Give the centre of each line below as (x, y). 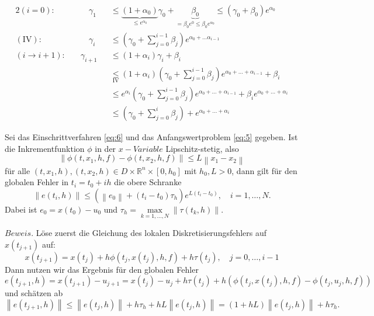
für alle (18, 170)
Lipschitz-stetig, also (202, 148)
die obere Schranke (148, 182)
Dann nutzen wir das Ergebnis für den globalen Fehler (102, 269)
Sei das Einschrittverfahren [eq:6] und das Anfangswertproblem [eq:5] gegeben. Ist (151, 136)
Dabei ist (21, 209)
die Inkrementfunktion (45, 148)
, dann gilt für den (264, 170)
